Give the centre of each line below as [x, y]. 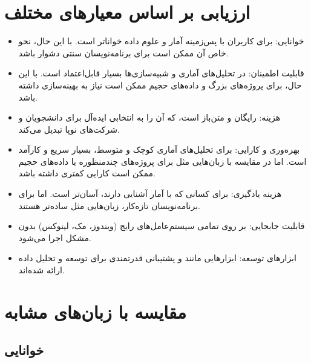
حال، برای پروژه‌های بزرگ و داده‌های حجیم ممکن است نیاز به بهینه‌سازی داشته [160, 85]
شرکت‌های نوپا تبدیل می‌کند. [69, 129]
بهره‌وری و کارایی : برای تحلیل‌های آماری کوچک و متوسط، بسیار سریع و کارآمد [159, 149]
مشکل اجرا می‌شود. [55, 237]
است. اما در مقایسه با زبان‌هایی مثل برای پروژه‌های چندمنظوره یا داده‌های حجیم [162, 161]
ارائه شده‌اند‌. [41, 270]
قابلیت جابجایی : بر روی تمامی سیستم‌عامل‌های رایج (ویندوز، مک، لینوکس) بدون [162, 226]
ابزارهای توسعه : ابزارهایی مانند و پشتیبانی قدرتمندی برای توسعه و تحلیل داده [157, 258]
